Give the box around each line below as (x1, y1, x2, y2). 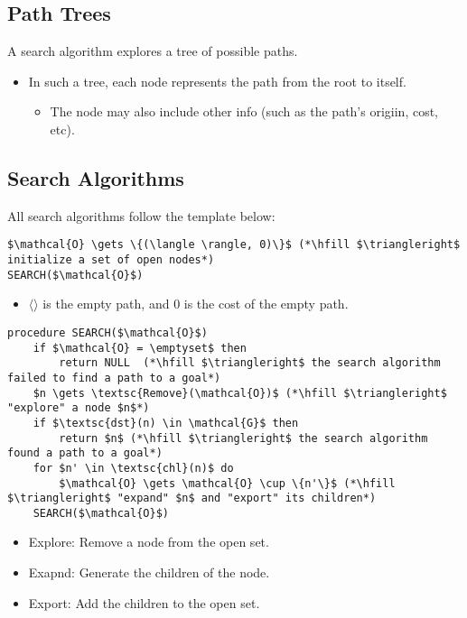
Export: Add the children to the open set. (28, 593, 260, 612)
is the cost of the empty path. (183, 294, 349, 313)
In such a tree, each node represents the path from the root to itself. (28, 71, 406, 90)
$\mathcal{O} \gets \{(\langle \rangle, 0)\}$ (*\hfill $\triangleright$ (7, 238, 461, 252)
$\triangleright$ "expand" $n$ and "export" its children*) (7, 492, 377, 505)
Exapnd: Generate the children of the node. (28, 563, 270, 582)
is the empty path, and (42, 294, 170, 313)
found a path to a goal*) (7, 447, 163, 460)
